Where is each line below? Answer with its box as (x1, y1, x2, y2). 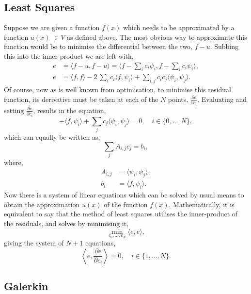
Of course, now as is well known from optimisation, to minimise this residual (4, 84, 231, 95)
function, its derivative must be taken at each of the (4, 94, 158, 104)
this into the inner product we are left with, (4, 50, 134, 61)
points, (168, 94, 188, 104)
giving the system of (4, 238, 64, 248)
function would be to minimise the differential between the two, (4, 41, 192, 51)
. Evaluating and (197, 94, 247, 104)
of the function (104, 199, 148, 209)
